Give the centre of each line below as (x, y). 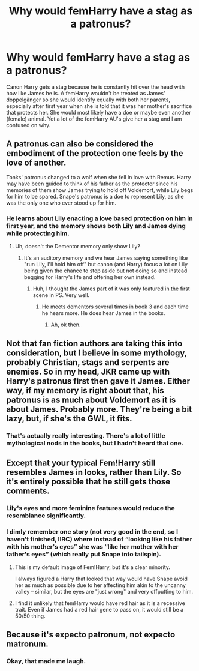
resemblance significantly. (46, 516)
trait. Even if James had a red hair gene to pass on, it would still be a (99, 609)
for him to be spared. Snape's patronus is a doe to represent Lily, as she (95, 196)
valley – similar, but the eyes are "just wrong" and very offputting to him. (104, 591)
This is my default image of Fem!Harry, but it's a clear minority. (93, 567)
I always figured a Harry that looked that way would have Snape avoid (101, 579)
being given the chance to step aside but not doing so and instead (105, 271)
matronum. (28, 644)
